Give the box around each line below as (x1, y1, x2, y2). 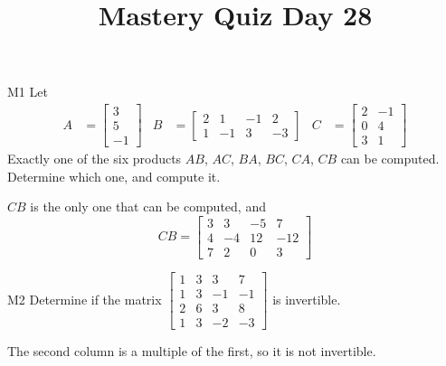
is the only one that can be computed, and (30, 197, 266, 216)
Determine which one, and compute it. (7, 166, 221, 185)
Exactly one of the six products (7, 149, 182, 168)
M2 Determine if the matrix (7, 289, 162, 308)
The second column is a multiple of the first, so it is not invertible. (7, 342, 376, 361)
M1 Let (7, 82, 48, 101)
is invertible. (272, 289, 341, 308)
